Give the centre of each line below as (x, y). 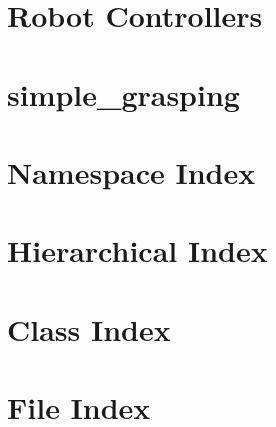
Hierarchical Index (137, 250)
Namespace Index (131, 171)
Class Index (89, 328)
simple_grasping (123, 93)
